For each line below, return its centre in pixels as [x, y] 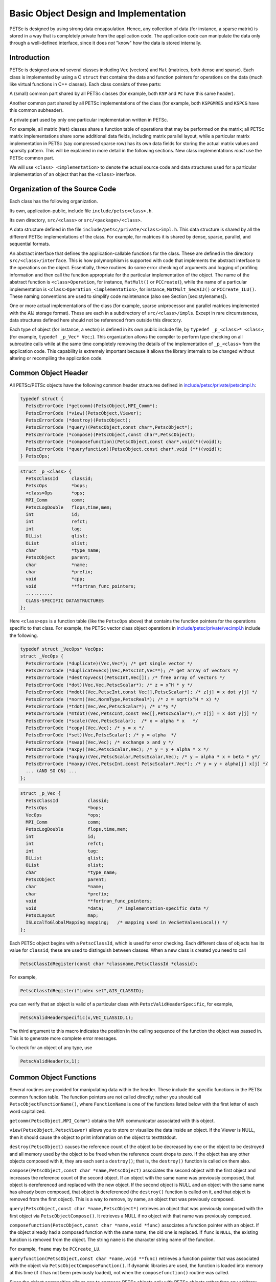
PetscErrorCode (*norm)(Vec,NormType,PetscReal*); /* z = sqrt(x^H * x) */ [123, 699]
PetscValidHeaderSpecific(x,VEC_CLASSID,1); [77, 1018]
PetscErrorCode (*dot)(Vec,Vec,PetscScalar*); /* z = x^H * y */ [109, 685]
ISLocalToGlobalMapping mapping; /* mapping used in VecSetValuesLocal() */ [127, 923]
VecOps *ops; [64, 815]
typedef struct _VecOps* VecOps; [62, 649]
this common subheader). [37, 110]
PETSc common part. [32, 158]
